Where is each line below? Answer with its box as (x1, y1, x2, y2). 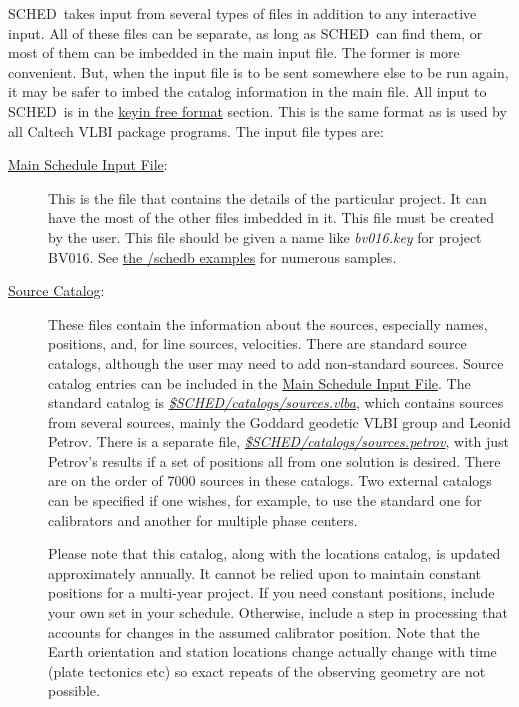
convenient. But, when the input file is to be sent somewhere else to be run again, (8, 61, 509, 82)
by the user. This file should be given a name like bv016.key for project (48, 226, 482, 247)
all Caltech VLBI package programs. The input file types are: (8, 120, 384, 141)
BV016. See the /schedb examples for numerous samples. (48, 246, 397, 267)
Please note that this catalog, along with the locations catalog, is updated (48, 543, 501, 564)
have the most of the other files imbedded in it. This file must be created (48, 207, 495, 228)
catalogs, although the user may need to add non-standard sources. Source (48, 352, 504, 373)
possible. (48, 680, 100, 701)
